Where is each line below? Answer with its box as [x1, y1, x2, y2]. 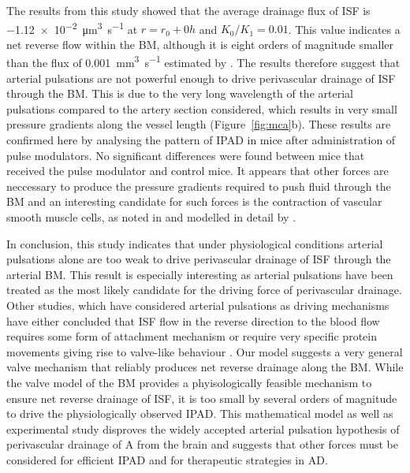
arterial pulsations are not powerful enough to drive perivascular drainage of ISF [6, 69, 396, 86]
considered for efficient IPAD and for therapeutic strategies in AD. [6, 451, 328, 467]
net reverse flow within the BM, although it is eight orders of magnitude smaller [6, 35, 394, 52]
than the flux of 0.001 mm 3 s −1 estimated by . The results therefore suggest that [6, 52, 401, 71]
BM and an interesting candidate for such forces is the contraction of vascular [6, 193, 382, 210]
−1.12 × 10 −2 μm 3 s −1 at [6, 18, 138, 37]
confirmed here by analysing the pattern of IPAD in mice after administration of [6, 132, 396, 148]
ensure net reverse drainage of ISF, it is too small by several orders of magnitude [6, 389, 397, 406]
